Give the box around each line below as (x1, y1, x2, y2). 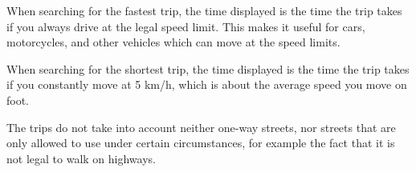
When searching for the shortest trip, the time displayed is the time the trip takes (6, 60, 410, 77)
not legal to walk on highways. (6, 150, 156, 166)
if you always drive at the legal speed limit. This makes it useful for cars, (6, 18, 365, 34)
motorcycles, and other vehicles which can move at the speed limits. (6, 34, 341, 50)
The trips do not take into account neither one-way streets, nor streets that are (6, 118, 396, 135)
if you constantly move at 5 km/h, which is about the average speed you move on (6, 76, 407, 93)
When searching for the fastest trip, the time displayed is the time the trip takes (6, 2, 402, 18)
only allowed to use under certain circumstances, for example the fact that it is (6, 134, 395, 151)
